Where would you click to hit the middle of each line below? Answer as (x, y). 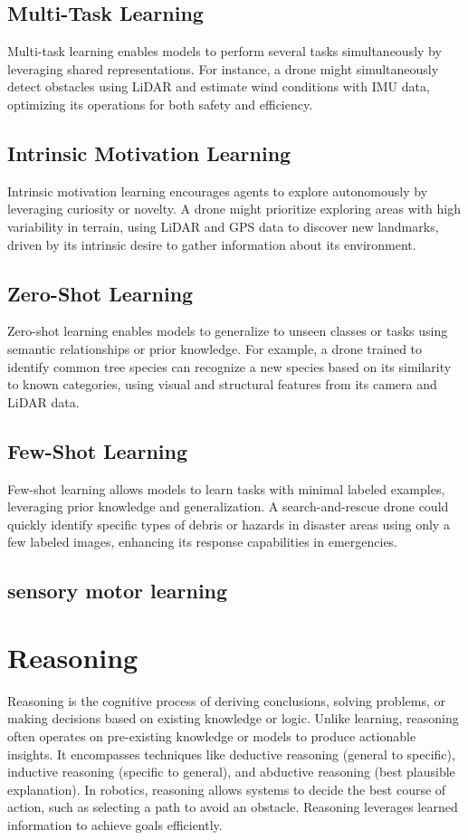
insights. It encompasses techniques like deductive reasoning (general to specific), (231, 754)
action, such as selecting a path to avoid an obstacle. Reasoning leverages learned (233, 807)
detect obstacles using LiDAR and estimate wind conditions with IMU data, (219, 86)
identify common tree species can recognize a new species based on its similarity (229, 366)
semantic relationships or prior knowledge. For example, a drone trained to (215, 348)
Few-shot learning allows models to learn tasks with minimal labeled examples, (226, 488)
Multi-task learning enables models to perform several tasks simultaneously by (224, 51)
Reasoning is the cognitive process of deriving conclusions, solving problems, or (226, 700)
